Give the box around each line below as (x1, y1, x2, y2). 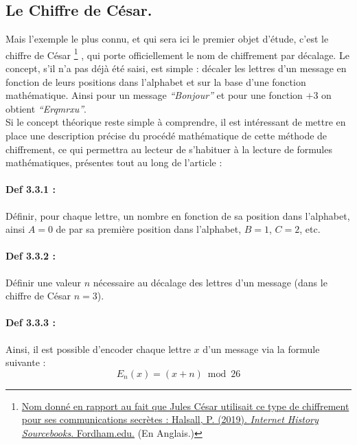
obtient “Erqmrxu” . (5, 101, 87, 115)
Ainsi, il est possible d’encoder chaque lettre (5, 341, 191, 356)
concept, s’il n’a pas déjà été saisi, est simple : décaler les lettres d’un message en (5, 61, 347, 76)
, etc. (299, 222, 321, 236)
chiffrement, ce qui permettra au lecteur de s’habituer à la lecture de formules (5, 141, 332, 156)
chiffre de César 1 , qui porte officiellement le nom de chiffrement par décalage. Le (5, 45, 349, 62)
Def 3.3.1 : (5, 182, 56, 196)
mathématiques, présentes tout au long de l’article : (5, 155, 222, 170)
